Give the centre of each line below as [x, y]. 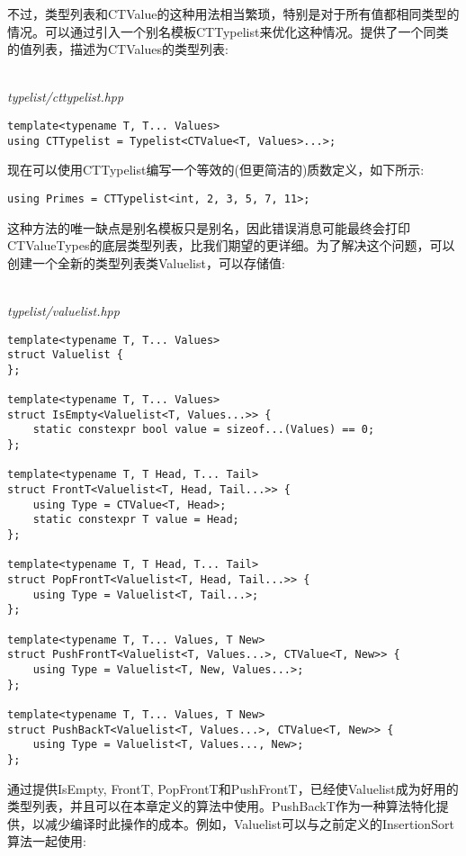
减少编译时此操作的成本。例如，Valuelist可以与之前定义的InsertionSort [249, 823]
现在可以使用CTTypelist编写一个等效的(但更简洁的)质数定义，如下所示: [216, 170]
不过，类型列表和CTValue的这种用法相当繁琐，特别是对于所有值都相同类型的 [233, 14]
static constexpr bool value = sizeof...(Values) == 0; [204, 430]
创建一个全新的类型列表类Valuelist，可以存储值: [146, 262]
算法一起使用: [47, 841]
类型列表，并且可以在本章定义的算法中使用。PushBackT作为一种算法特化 [222, 806]
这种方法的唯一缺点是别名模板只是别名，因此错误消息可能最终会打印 [209, 227]
